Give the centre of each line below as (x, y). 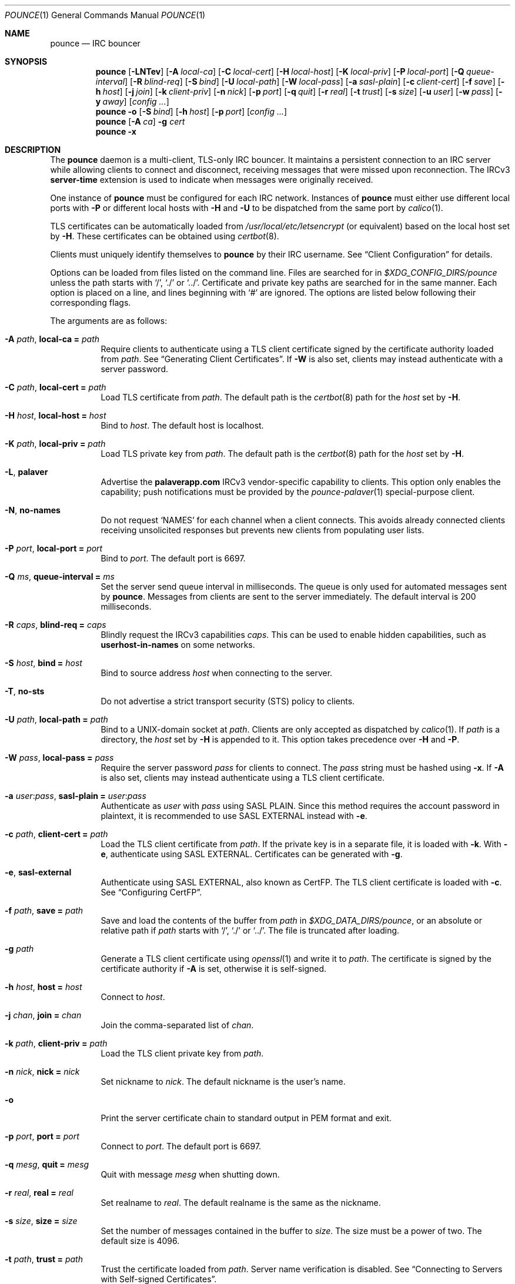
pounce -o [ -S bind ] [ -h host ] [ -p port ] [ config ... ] (191, 111)
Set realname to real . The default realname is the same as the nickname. (241, 1203)
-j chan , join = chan (43, 1015)
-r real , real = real (39, 1193)
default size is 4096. (140, 1241)
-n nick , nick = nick (42, 1071)
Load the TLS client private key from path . (182, 1053)
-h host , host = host (44, 987)
